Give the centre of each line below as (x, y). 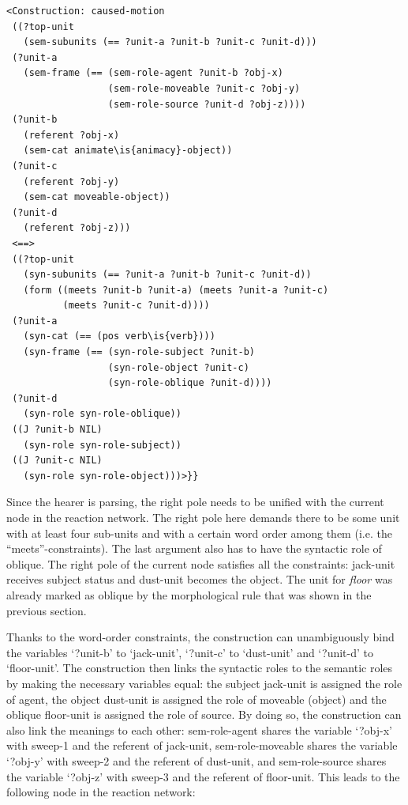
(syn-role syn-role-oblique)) (102, 414)
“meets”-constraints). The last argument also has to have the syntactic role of (194, 548)
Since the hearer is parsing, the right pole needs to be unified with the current (195, 502)
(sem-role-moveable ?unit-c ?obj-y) (204, 88)
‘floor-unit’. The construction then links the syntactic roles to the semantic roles (200, 668)
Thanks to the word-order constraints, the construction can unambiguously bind (200, 637)
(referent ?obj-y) (71, 181)
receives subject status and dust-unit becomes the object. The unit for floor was (200, 579)
